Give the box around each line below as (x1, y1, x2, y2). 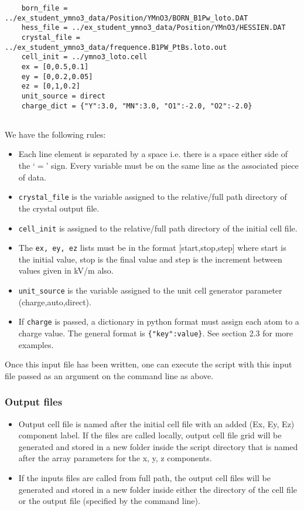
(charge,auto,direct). (18, 295, 91, 308)
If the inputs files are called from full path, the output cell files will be (18, 471, 271, 483)
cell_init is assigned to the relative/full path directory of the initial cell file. (18, 222, 298, 234)
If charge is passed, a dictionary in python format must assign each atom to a (18, 315, 299, 328)
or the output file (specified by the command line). (18, 495, 200, 507)
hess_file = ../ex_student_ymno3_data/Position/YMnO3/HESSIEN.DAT (21, 23, 286, 32)
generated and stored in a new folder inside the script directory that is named (18, 440, 298, 452)
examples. (18, 338, 54, 350)
